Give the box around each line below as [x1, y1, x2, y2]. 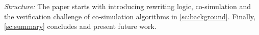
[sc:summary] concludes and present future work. [4, 21, 157, 31]
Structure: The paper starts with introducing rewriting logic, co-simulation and [4, 1, 251, 11]
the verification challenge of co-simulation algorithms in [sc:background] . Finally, [4, 11, 255, 21]
